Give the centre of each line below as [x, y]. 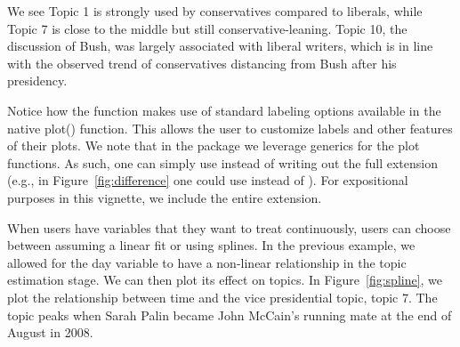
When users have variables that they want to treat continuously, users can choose [229, 227]
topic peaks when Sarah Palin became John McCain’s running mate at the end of [230, 315]
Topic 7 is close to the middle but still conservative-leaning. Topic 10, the [207, 28]
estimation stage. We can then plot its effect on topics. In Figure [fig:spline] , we [225, 280]
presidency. [37, 81]
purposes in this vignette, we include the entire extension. [165, 197]
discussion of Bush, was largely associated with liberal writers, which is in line [220, 46]
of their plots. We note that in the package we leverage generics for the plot [214, 145]
